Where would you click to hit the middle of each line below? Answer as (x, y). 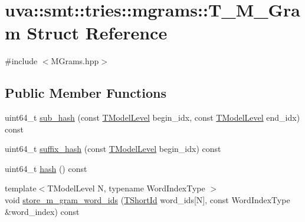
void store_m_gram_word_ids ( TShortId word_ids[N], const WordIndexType (147, 200)
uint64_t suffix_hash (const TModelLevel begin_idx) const (113, 149)
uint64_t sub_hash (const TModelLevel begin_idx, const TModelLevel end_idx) (152, 117)
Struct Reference (97, 33)
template (21, 188)
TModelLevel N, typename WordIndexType (126, 188)
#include (21, 61)
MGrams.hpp (75, 61)
